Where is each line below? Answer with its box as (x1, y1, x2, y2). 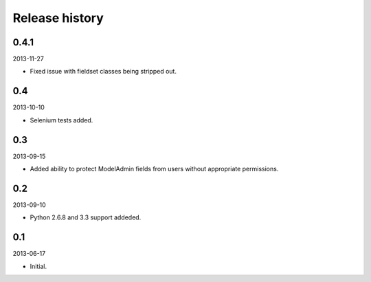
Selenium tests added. (30, 116, 93, 124)
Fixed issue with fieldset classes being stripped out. (30, 67, 177, 76)
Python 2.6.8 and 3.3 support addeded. (30, 213, 142, 221)
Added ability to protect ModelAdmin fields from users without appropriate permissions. (30, 165, 279, 173)
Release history (12, 10, 104, 25)
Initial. (30, 262, 47, 270)
